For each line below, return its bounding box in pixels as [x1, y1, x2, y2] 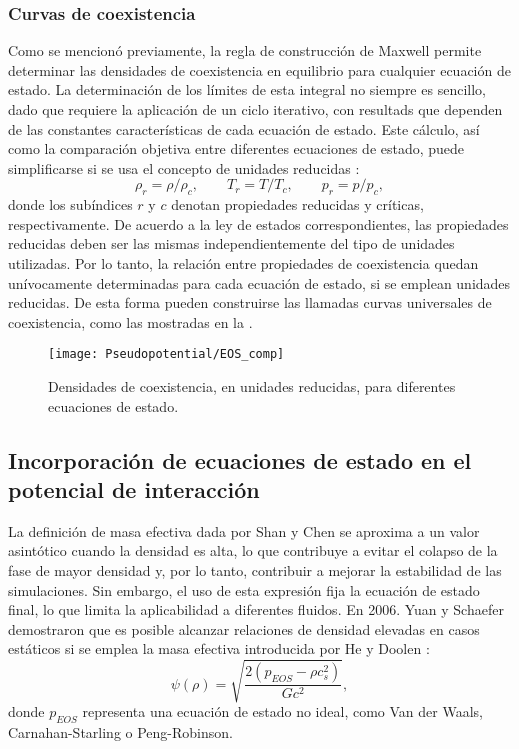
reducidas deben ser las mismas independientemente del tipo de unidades [8, 233, 455, 254]
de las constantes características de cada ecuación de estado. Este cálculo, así [8, 118, 480, 139]
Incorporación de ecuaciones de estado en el [8, 444, 472, 475]
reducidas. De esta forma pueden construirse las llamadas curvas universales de [8, 292, 492, 313]
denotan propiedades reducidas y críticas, [171, 194, 424, 215]
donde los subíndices [8, 194, 133, 215]
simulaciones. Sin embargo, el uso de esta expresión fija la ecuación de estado [8, 579, 480, 600]
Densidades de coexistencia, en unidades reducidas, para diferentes [48, 375, 456, 396]
